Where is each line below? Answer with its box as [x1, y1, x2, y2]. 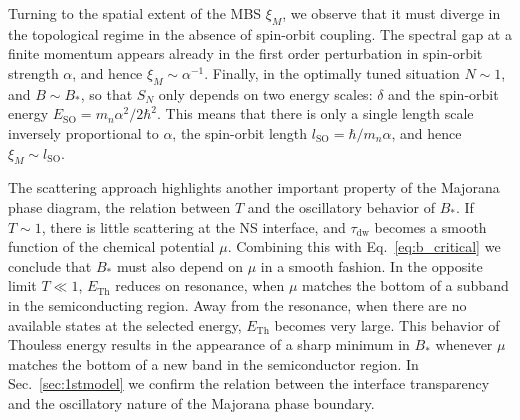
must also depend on [116, 255, 244, 276]
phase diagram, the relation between [8, 196, 231, 217]
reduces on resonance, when [115, 275, 285, 296]
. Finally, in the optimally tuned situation [204, 62, 460, 83]
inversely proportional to [8, 122, 159, 143]
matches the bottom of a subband [302, 275, 509, 296]
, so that [80, 83, 133, 104]
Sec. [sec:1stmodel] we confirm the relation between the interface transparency [8, 373, 490, 394]
